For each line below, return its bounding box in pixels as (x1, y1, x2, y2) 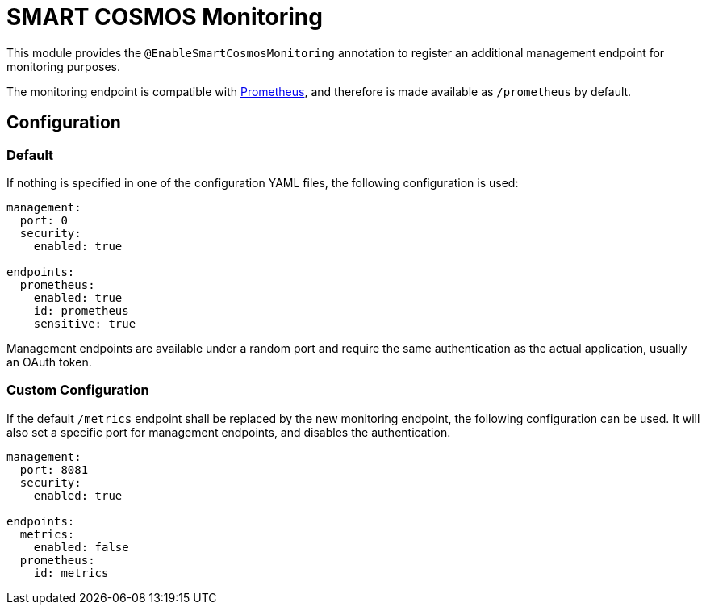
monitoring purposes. (6, 59, 121, 73)
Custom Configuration (6, 382, 149, 399)
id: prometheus (33, 303, 129, 317)
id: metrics (33, 566, 109, 580)
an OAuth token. (6, 354, 92, 369)
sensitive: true (33, 316, 136, 330)
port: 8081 (19, 462, 89, 476)
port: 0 (19, 213, 68, 227)
